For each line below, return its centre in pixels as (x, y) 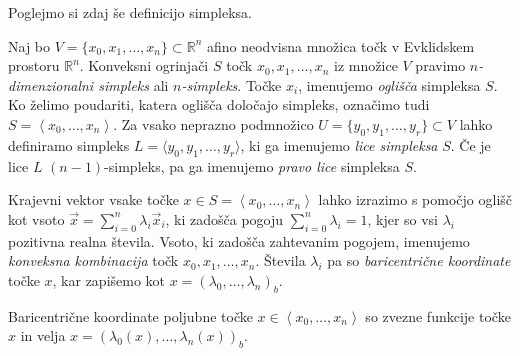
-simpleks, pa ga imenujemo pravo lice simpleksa (252, 165)
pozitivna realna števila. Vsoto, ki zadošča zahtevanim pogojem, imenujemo (239, 240)
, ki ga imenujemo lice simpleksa (339, 144)
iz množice (366, 65)
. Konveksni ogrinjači (144, 65)
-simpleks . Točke (231, 84)
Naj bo (29, 45)
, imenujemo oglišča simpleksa (389, 84)
